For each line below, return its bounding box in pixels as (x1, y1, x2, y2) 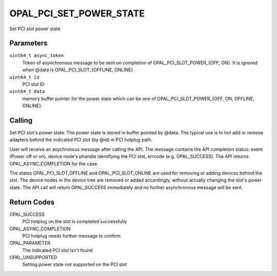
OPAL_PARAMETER (9, 240, 51, 246)
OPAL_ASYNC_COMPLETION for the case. (9, 161, 98, 167)
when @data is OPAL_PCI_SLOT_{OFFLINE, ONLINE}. (22, 67, 134, 73)
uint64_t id (9, 74, 39, 80)
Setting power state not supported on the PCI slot (22, 262, 127, 268)
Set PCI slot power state (9, 26, 61, 32)
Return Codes (9, 198, 55, 206)
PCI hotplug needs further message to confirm (22, 232, 121, 239)
